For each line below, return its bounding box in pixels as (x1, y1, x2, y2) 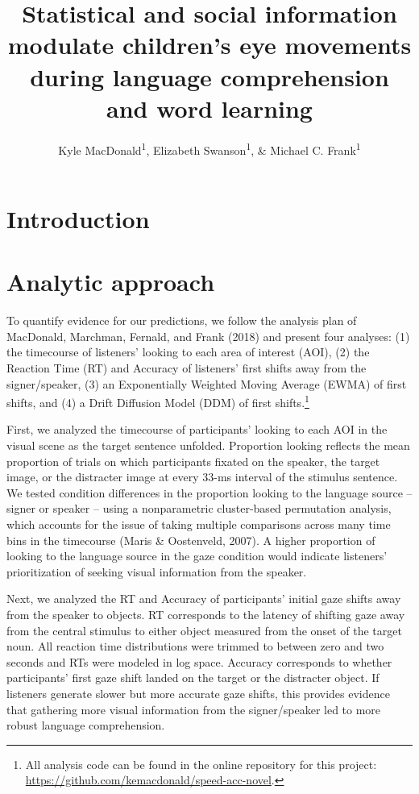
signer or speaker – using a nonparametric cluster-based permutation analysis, (6, 500, 392, 517)
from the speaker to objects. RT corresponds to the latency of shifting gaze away (6, 606, 405, 622)
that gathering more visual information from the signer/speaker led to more (6, 700, 381, 717)
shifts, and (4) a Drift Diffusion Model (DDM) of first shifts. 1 (6, 392, 309, 410)
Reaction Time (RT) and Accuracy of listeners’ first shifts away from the (6, 360, 367, 376)
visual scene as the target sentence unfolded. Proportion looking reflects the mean (6, 437, 410, 454)
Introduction (6, 202, 150, 235)
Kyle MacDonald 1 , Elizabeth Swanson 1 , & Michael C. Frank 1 (58, 139, 361, 158)
